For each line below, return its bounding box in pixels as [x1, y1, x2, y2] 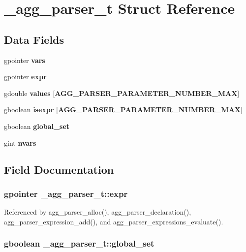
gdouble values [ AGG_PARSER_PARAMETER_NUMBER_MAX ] [4, 88, 240, 98]
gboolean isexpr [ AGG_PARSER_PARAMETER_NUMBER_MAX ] [4, 104, 243, 115]
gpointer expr [4, 71, 47, 82]
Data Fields [4, 31, 64, 47]
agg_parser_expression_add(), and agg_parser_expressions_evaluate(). [4, 216, 223, 226]
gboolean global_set [4, 121, 70, 131]
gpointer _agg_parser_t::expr [4, 187, 128, 199]
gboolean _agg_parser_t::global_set [4, 237, 154, 250]
